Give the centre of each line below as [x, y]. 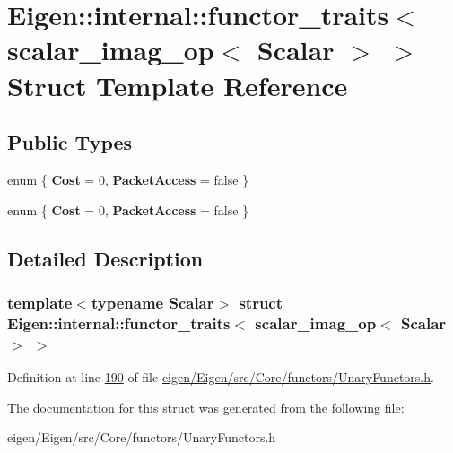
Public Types [70, 142]
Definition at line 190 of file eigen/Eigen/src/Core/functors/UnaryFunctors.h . [221, 376]
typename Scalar [152, 302]
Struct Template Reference [178, 85]
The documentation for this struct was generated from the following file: [206, 407]
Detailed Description [105, 258]
